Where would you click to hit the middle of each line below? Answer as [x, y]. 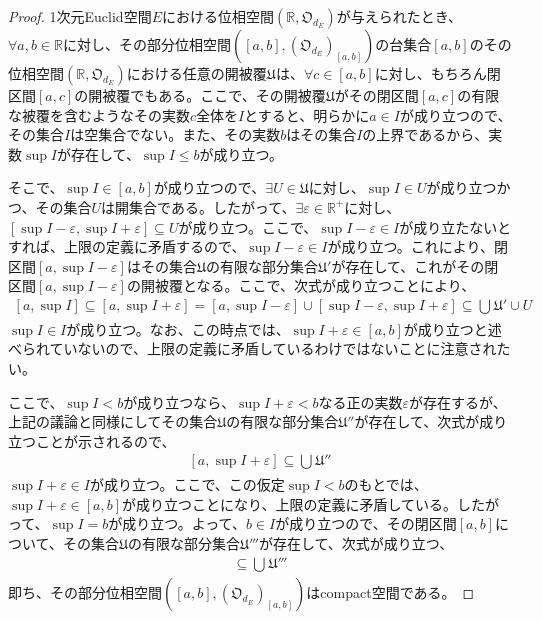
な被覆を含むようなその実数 [99, 114]
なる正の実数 [360, 401]
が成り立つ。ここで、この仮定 [187, 484]
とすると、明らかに [307, 114]
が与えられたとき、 [399, 16]
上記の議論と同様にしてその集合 [113, 421]
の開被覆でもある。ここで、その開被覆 [200, 95]
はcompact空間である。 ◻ [390, 592]
